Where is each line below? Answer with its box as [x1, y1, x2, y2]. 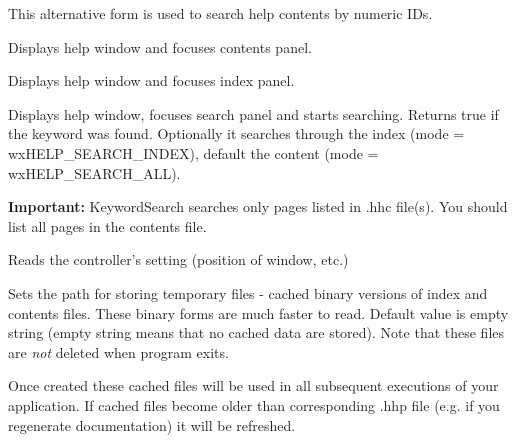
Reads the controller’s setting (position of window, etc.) [8, 249, 349, 270]
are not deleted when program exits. [8, 341, 229, 362]
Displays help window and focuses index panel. [8, 70, 295, 91]
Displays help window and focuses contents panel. [8, 36, 312, 57]
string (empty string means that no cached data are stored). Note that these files [8, 322, 505, 343]
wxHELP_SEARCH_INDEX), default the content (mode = [8, 142, 379, 163]
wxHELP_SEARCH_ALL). [8, 162, 181, 183]
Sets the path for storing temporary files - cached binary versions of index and [8, 282, 488, 303]
